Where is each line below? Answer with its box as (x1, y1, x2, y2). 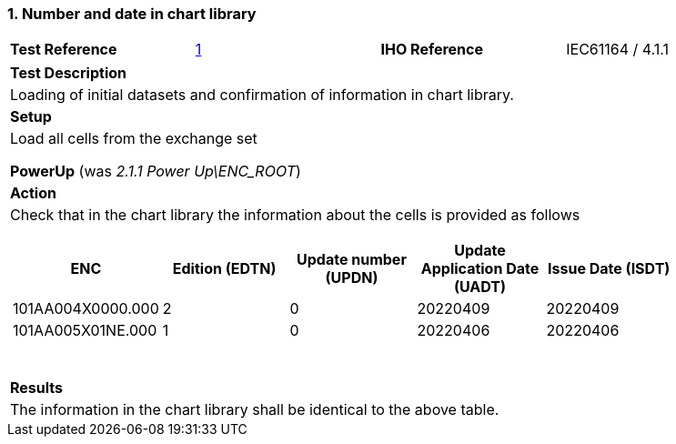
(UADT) (453, 277, 507, 297)
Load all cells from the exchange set (10, 129, 257, 148)
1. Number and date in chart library (7, 5, 257, 23)
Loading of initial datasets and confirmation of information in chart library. (10, 86, 514, 105)
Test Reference (10, 40, 117, 59)
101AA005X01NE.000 (13, 321, 157, 340)
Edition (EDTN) (172, 259, 277, 278)
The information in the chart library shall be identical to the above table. (10, 400, 499, 419)
